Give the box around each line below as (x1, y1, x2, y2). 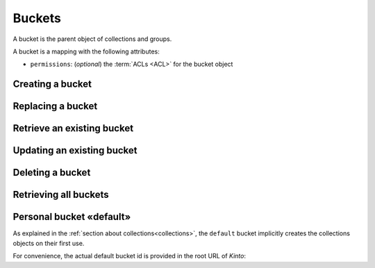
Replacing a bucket (12, 101, 98, 112)
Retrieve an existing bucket (12, 122, 134, 135)
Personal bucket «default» (12, 211, 131, 223)
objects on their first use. (12, 239, 85, 247)
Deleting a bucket (12, 167, 91, 178)
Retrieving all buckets (12, 189, 109, 201)
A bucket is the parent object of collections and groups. (12, 35, 172, 43)
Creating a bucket (12, 78, 92, 90)
